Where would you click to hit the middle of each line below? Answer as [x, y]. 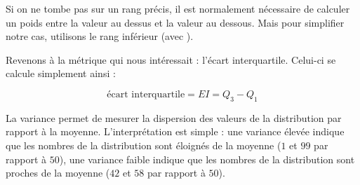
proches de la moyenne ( [58, 173]
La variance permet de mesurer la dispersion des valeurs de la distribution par [174, 117]
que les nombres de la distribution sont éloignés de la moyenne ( [144, 145]
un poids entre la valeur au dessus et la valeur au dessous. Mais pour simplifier [175, 22]
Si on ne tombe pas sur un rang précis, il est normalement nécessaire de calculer [178, 8]
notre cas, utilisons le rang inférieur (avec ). [100, 36]
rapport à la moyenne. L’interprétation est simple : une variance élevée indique [175, 131]
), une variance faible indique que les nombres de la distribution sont [207, 159]
